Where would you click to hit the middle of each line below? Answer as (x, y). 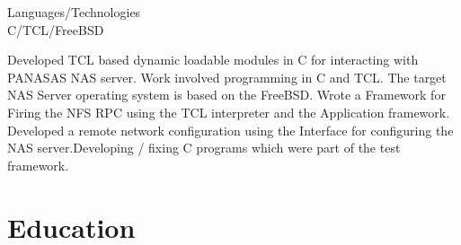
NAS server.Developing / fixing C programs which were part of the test (204, 148)
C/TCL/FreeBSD (56, 29)
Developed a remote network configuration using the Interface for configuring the (230, 130)
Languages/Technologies (74, 12)
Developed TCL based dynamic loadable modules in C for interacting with (213, 60)
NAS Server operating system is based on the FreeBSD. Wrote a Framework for (226, 95)
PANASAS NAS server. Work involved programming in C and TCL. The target (227, 77)
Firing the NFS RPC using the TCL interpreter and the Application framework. (229, 112)
